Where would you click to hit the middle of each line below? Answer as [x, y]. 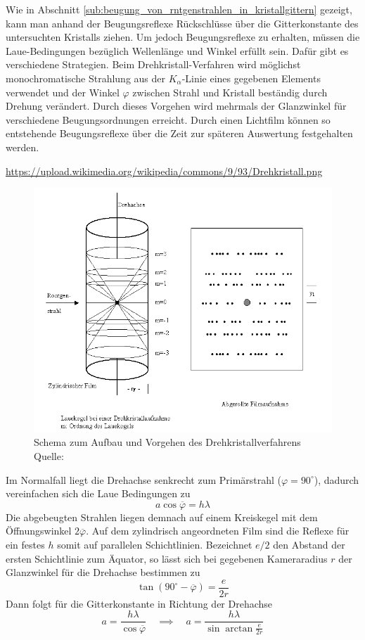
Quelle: [49, 456]
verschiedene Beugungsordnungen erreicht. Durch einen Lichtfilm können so [168, 119]
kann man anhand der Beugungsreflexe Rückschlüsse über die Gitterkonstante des [182, 23]
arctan [239, 628]
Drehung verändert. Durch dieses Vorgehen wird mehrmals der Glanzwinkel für [176, 106]
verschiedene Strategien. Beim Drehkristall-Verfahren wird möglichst [153, 64]
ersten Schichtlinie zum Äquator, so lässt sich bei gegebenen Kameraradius [167, 558]
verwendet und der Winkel [63, 92]
